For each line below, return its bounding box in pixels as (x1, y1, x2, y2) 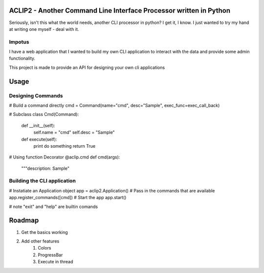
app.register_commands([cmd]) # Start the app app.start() (9, 195, 127, 201)
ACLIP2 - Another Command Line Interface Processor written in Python (9, 6, 231, 15)
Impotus (9, 38, 29, 45)
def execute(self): (21, 136, 57, 142)
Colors (38, 245, 51, 251)
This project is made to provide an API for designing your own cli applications (9, 64, 165, 70)
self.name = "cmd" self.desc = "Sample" (33, 130, 115, 136)
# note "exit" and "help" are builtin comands (9, 204, 98, 209)
